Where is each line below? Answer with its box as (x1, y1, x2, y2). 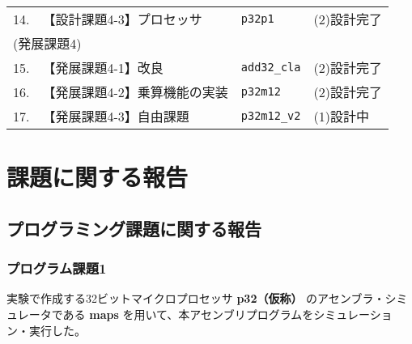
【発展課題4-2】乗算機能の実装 (42, 83, 228, 101)
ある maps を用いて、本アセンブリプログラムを (62, 305, 314, 322)
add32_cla (240, 61, 301, 74)
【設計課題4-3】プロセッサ (42, 10, 202, 28)
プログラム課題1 (6, 258, 107, 278)
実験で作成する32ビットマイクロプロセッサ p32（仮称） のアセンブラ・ (6, 290, 385, 307)
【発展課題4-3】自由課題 (42, 107, 189, 125)
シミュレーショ (313, 305, 393, 322)
